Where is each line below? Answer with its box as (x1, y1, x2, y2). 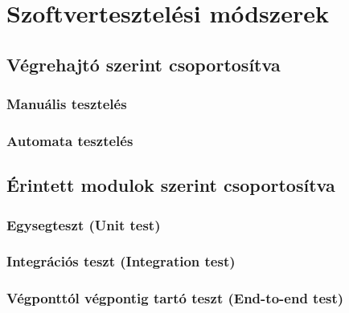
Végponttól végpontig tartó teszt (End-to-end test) (6, 288, 344, 308)
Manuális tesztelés (6, 94, 127, 114)
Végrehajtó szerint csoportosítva (6, 51, 281, 76)
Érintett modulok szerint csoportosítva (6, 173, 335, 197)
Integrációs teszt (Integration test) (6, 251, 236, 271)
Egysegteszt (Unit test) (6, 214, 161, 234)
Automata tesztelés (6, 130, 133, 150)
